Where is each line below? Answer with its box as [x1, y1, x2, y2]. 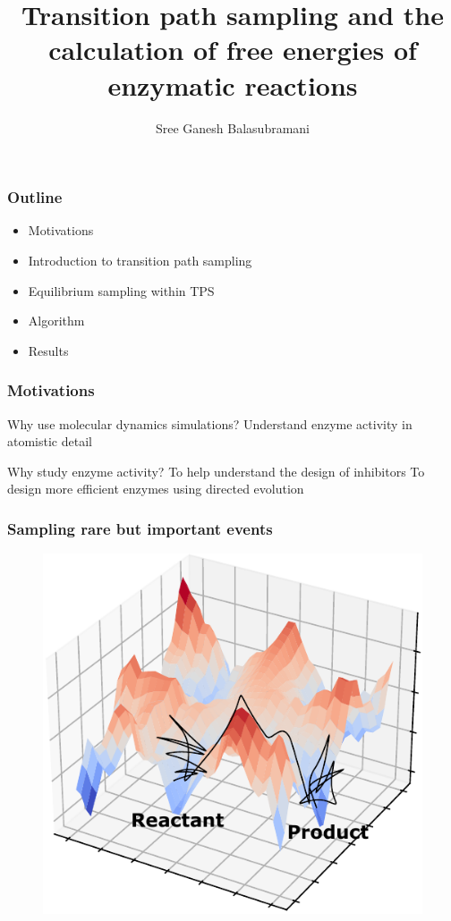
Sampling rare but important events [7, 517, 273, 539]
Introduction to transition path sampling [28, 250, 252, 269]
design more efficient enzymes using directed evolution [7, 479, 304, 498]
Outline [7, 186, 63, 208]
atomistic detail [7, 432, 92, 451]
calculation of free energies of [48, 31, 417, 68]
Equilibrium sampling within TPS [28, 281, 215, 300]
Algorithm [28, 311, 85, 330]
